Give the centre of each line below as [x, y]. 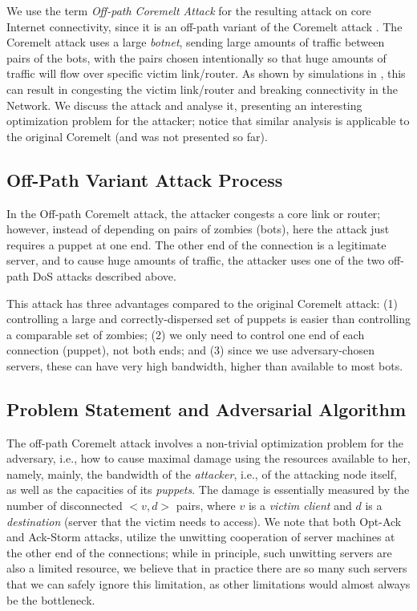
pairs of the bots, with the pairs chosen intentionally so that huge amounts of [196, 57]
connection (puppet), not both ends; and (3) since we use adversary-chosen [190, 350]
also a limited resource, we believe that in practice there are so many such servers [207, 568]
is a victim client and [300, 506]
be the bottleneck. [51, 599]
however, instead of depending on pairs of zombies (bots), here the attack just [198, 229]
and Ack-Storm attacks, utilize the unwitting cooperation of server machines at [201, 537]
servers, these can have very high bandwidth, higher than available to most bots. [205, 365]
